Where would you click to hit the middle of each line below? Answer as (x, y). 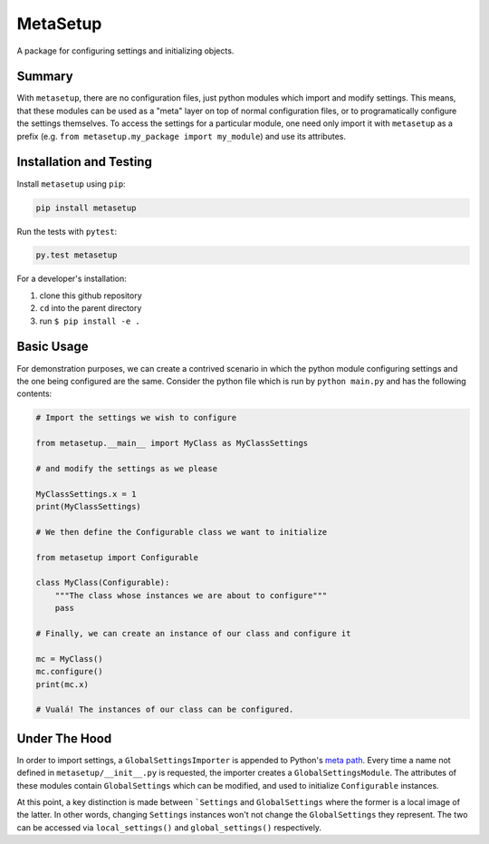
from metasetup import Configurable (117, 557)
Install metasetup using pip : (71, 184)
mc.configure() (69, 672)
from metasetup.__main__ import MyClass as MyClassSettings (172, 443)
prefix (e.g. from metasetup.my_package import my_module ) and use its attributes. (181, 136)
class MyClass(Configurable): (103, 583)
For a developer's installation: (72, 279)
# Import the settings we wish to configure (136, 418)
